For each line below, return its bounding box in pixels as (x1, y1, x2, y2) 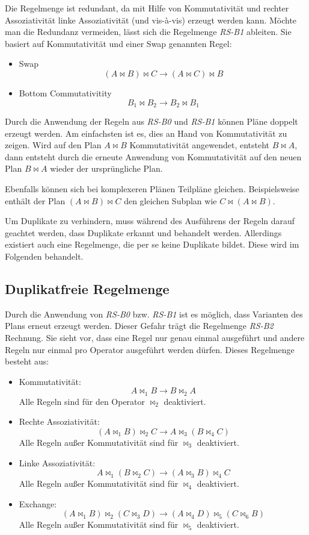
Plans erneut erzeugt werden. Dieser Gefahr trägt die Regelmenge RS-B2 (5, 319, 274, 332)
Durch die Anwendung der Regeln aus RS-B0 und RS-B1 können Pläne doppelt (5, 115, 298, 128)
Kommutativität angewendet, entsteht (129, 139, 270, 151)
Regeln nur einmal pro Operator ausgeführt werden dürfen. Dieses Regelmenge (5, 343, 295, 355)
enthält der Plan (5, 194, 66, 207)
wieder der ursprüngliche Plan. (50, 162, 163, 175)
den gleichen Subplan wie (124, 194, 217, 207)
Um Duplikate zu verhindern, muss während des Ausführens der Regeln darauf (5, 214, 295, 227)
